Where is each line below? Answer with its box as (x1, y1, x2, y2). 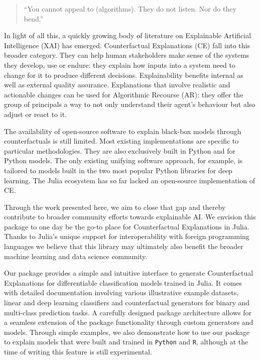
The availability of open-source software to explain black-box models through (4, 126, 241, 136)
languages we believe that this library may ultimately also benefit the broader (4, 241, 243, 252)
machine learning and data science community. (4, 251, 148, 261)
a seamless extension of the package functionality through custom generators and (4, 317, 253, 327)
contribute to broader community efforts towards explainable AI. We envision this (4, 211, 256, 222)
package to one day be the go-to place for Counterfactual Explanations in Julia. (4, 221, 249, 231)
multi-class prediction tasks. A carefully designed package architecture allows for (4, 307, 251, 317)
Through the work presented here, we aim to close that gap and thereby (4, 201, 226, 212)
